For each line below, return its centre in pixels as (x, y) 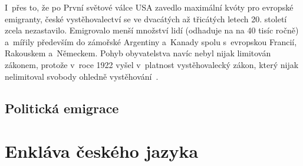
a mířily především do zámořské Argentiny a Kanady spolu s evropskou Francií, (151, 41)
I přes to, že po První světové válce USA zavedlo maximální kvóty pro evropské (149, 7)
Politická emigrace (62, 108)
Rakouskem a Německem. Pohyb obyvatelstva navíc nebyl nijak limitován (138, 53)
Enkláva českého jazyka (102, 151)
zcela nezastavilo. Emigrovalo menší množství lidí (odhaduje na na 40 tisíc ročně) (152, 30)
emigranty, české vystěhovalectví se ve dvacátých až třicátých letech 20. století (146, 18)
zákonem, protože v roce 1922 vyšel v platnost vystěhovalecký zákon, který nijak (152, 64)
